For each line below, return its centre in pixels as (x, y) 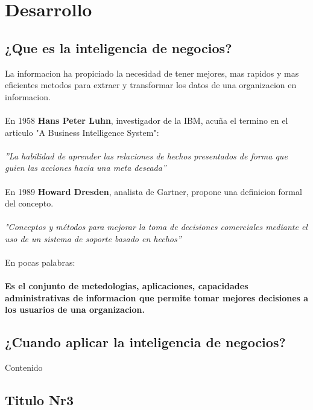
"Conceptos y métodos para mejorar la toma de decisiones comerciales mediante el (156, 227)
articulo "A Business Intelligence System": (82, 132)
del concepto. (29, 203)
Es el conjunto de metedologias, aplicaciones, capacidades (127, 286)
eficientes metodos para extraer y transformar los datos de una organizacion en (151, 85)
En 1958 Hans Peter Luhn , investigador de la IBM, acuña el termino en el (147, 120)
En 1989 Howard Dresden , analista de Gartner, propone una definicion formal (153, 191)
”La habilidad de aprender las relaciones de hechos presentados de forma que (146, 155)
